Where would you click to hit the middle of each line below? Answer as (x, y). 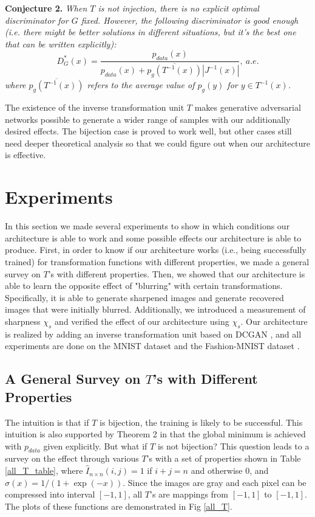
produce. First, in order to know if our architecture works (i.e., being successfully (156, 250)
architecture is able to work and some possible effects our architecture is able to (153, 238)
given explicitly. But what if (95, 446)
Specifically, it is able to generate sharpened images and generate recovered (144, 297)
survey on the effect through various (72, 458)
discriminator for (37, 20)
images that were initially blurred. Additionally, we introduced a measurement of (155, 309)
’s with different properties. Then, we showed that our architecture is (177, 273)
